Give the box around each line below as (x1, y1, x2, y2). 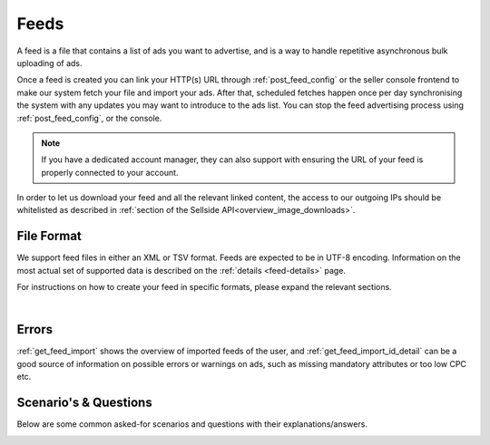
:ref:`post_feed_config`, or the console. (16, 112, 162, 123)
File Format (16, 228, 82, 244)
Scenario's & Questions (16, 395, 153, 411)
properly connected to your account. (41, 167, 179, 178)
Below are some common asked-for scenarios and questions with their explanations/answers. (16, 419, 367, 430)
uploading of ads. (16, 57, 83, 68)
